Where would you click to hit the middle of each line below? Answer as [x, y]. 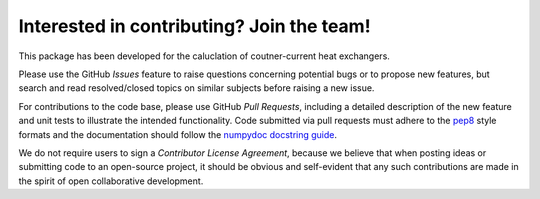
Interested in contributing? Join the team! [194, 26]
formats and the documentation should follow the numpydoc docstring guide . [178, 134]
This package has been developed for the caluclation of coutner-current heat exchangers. [204, 56]
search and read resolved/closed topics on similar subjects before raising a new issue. [196, 88]
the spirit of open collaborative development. [111, 181]
